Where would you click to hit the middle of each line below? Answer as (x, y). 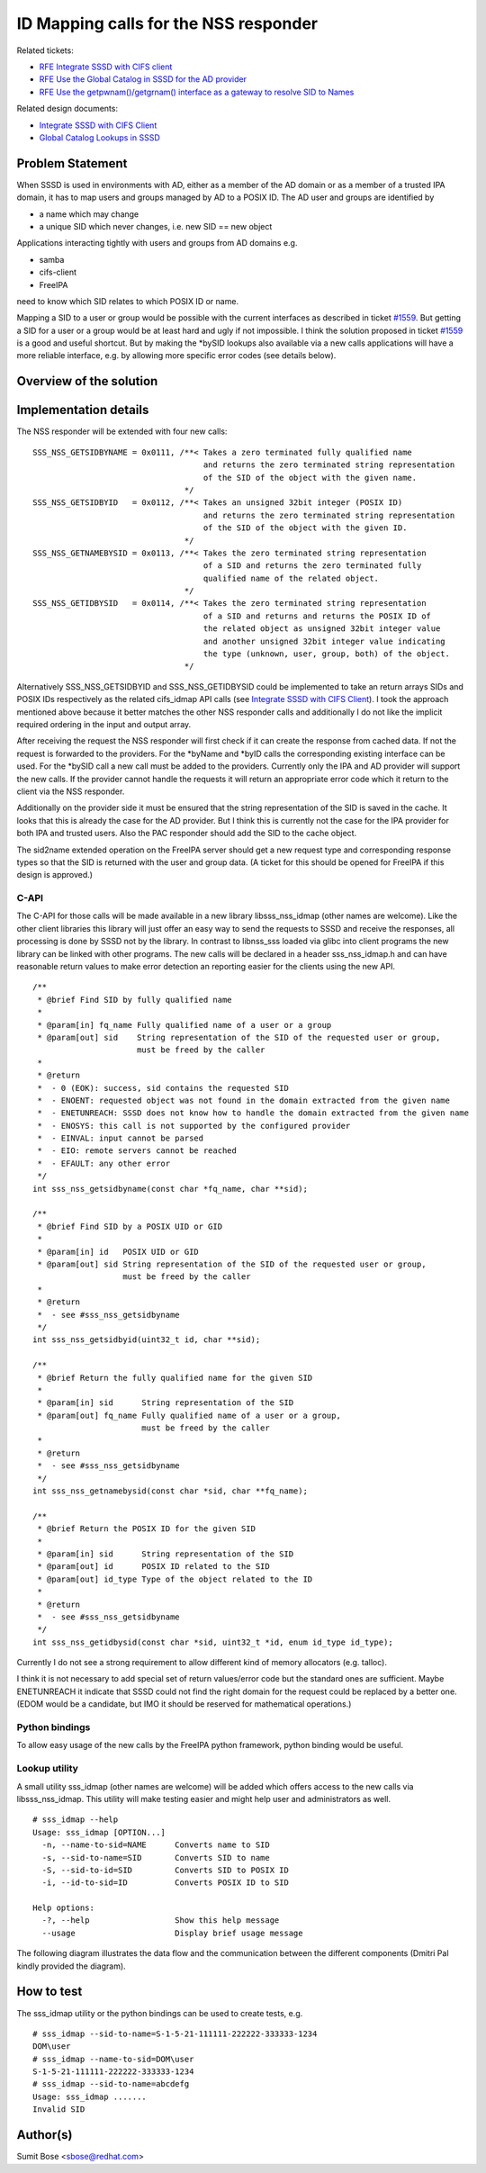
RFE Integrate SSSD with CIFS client (106, 67)
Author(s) (45, 2135)
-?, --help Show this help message (161, 1921)
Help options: (63, 1908)
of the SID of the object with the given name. (310, 478)
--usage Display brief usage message (172, 1933)
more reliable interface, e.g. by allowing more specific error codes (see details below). (176, 356)
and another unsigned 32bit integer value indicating (324, 641)
